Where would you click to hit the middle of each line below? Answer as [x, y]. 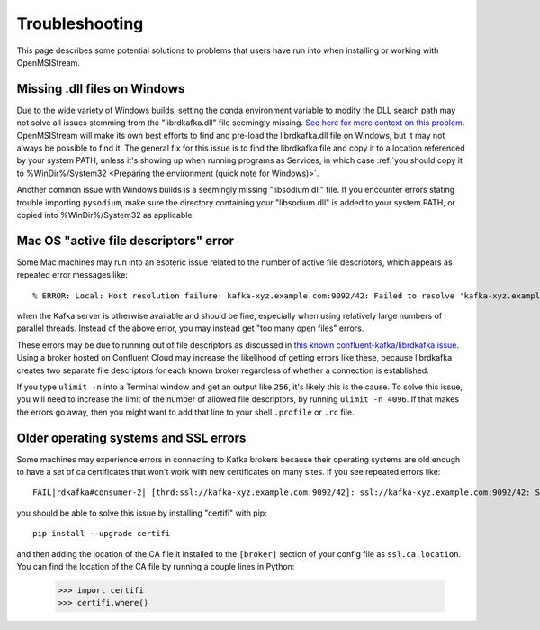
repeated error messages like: [72, 275]
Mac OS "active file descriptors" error [125, 240]
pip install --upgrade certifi [102, 534]
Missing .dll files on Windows [101, 89]
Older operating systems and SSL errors [131, 438]
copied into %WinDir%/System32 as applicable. [106, 215]
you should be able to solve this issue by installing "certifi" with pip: [142, 513]
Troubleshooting [80, 23]
